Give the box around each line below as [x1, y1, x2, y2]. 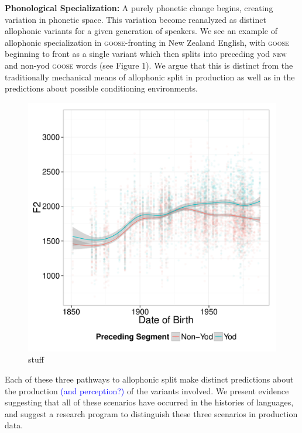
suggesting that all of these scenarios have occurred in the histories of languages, [5, 396, 294, 408]
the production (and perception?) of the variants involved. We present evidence [5, 384, 289, 397]
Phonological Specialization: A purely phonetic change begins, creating [5, 2, 273, 13]
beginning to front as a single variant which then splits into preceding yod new [5, 48, 287, 60]
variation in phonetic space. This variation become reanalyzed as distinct [5, 13, 266, 25]
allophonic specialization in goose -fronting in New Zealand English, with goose [5, 36, 289, 48]
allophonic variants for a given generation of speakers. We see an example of [5, 25, 277, 37]
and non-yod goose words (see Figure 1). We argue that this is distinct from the [5, 59, 293, 71]
